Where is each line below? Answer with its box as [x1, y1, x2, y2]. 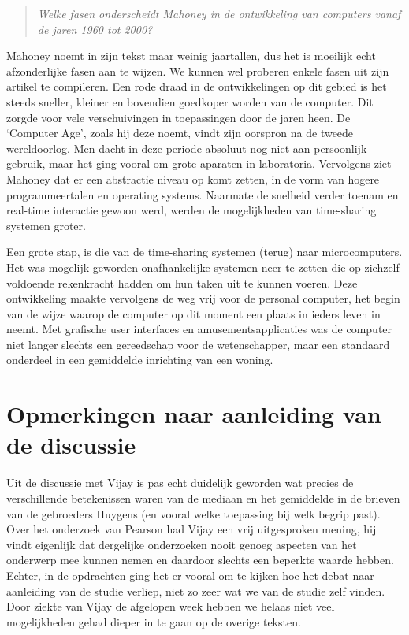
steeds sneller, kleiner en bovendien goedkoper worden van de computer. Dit [6, 93, 374, 110]
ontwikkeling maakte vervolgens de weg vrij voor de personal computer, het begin [6, 290, 400, 306]
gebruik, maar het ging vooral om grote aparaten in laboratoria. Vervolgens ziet [6, 155, 392, 172]
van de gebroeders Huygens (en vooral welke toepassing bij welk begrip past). [6, 505, 381, 522]
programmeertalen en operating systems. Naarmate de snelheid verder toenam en [6, 186, 399, 202]
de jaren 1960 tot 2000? [37, 20, 153, 37]
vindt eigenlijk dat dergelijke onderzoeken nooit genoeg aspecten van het [6, 536, 357, 552]
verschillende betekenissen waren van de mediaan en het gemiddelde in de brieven [6, 489, 400, 506]
